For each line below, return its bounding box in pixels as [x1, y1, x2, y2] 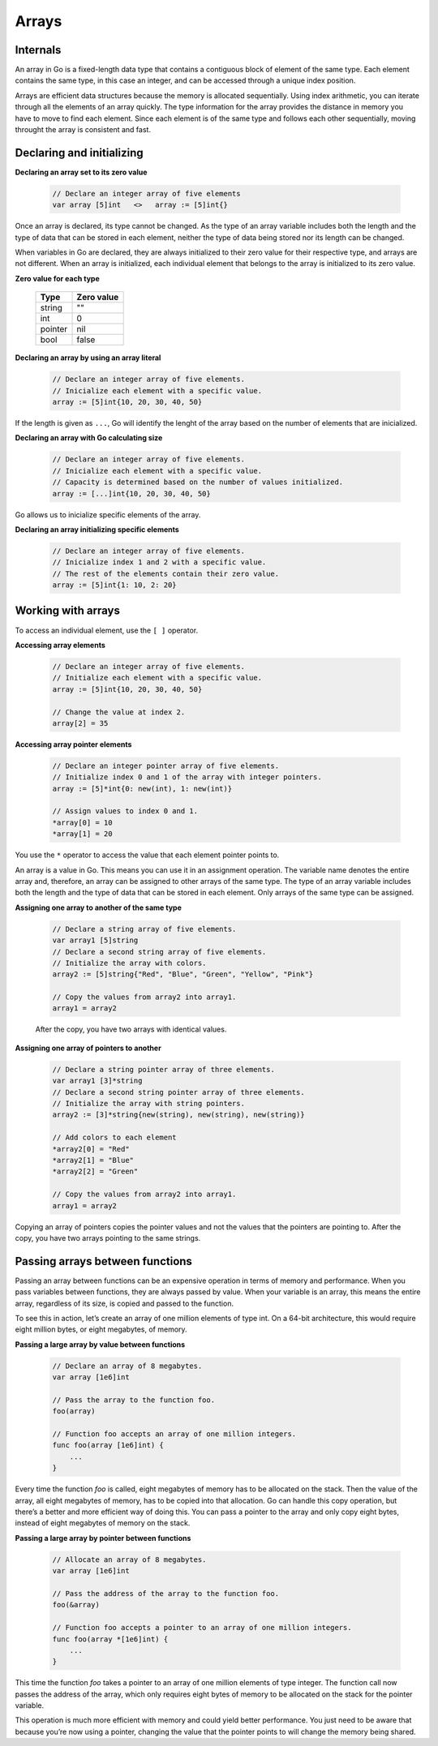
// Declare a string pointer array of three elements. [52, 1065, 275, 1074]
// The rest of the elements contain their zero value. [52, 568, 280, 578]
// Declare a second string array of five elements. [52, 947, 267, 956]
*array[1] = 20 [52, 830, 113, 839]
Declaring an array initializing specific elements [15, 524, 180, 534]
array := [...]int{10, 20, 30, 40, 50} [52, 489, 211, 498]
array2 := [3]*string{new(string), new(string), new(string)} [52, 1110, 305, 1119]
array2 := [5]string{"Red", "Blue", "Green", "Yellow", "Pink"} [52, 970, 314, 979]
